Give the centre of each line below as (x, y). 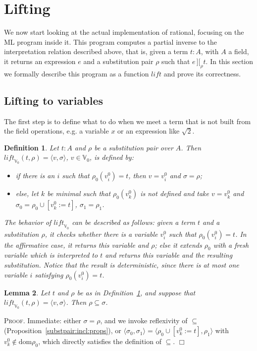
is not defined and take (175, 193)
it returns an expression (40, 61)
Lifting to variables (53, 100)
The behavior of (28, 222)
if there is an (35, 175)
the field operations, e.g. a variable (56, 131)
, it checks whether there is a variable (101, 234)
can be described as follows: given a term (133, 222)
